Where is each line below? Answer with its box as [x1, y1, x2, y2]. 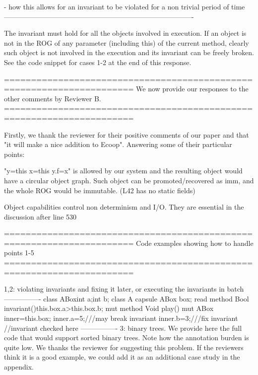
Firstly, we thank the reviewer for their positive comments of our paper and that [4, 129, 249, 140]
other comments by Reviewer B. [4, 93, 101, 103]
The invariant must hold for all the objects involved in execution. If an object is [4, 28, 247, 38]
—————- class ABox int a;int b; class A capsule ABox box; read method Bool [4, 293, 249, 303]
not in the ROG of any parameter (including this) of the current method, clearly [4, 37, 249, 48]
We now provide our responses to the [136, 83, 249, 94]
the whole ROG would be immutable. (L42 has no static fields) [4, 185, 195, 195]
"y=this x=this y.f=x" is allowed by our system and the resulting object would [4, 165, 243, 176]
